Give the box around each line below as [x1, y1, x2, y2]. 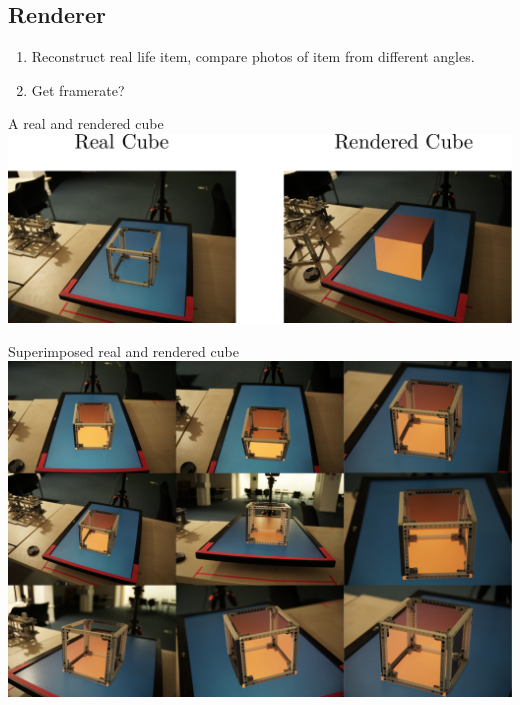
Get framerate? [31, 79, 125, 100]
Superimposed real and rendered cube [8, 340, 239, 361]
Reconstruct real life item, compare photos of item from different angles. [31, 46, 475, 67]
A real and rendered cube [8, 113, 164, 134]
